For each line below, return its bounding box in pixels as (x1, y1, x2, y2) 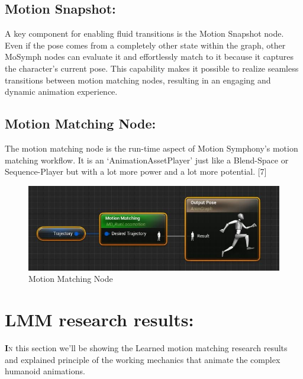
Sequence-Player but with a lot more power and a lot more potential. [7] (5, 165, 267, 178)
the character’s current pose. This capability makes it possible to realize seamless (5, 62, 299, 74)
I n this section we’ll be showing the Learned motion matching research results (5, 342, 288, 354)
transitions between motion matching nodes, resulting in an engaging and (5, 73, 271, 86)
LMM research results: (5, 307, 194, 332)
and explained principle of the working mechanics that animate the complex (5, 353, 281, 365)
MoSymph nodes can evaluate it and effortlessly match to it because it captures (5, 50, 294, 63)
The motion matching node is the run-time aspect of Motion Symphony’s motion (5, 142, 298, 154)
